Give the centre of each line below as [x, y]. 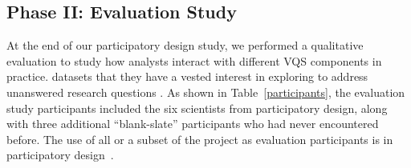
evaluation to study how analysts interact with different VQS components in [194, 60]
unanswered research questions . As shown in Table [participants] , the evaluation [206, 92]
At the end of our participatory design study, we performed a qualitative [185, 45]
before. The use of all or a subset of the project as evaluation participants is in [200, 139]
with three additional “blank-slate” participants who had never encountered [193, 124]
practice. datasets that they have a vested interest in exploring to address [187, 76]
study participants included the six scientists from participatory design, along [197, 108]
